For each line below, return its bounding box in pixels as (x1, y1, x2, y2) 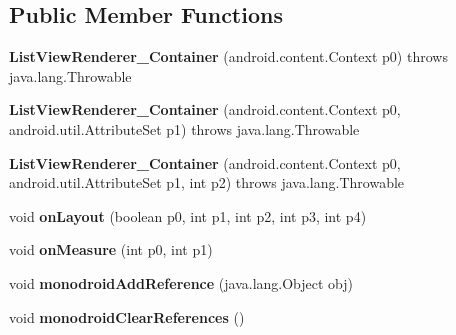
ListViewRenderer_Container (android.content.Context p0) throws (9, 46, 448, 67)
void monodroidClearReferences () (9, 306, 245, 327)
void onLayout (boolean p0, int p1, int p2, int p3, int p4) (9, 205, 367, 226)
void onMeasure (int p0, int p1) (9, 239, 213, 260)
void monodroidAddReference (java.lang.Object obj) (9, 272, 354, 293)
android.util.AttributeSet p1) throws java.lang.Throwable (9, 118, 360, 139)
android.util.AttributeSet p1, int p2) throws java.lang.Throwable (9, 172, 405, 193)
